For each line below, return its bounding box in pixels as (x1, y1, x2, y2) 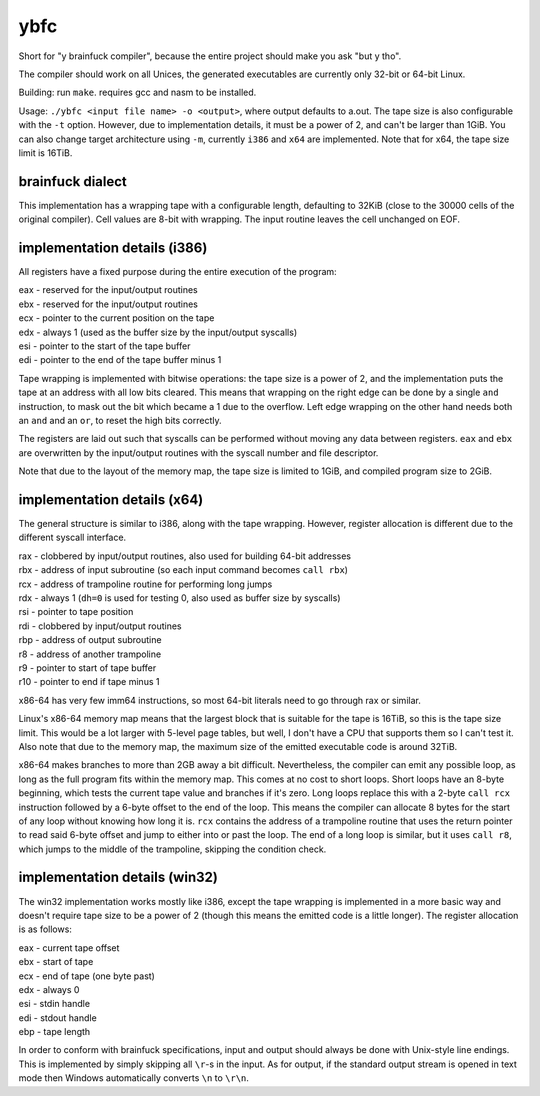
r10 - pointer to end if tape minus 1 (18, 676, 160, 688)
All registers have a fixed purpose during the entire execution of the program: (18, 266, 337, 278)
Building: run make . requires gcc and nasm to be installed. (18, 86, 257, 99)
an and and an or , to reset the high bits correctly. (18, 415, 222, 426)
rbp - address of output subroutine (18, 634, 162, 646)
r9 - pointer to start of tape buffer (18, 661, 157, 674)
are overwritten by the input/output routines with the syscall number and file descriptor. (18, 446, 379, 459)
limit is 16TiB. (18, 146, 73, 159)
